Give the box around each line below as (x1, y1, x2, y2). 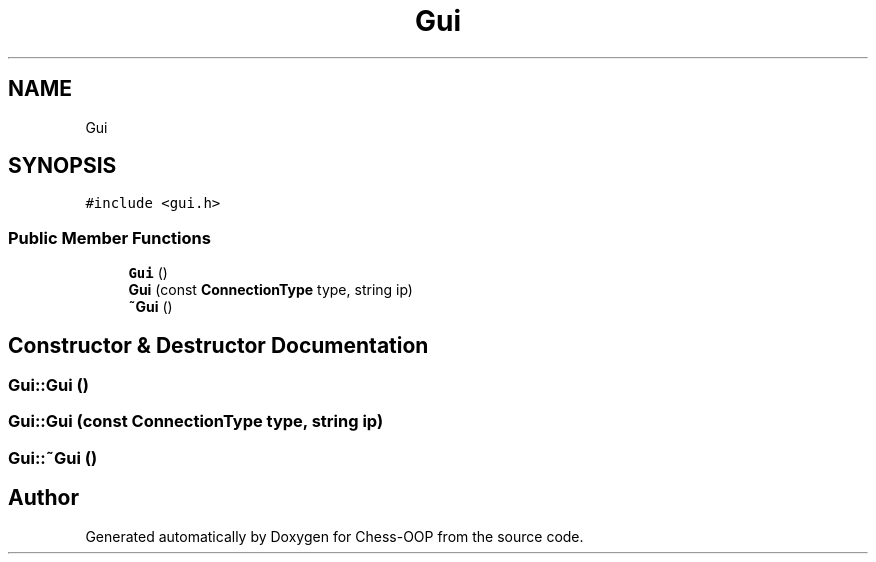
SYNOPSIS (8, 153, 117, 179)
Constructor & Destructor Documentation (8, 332, 429, 358)
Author (8, 485, 79, 511)
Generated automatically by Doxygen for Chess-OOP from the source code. (85, 527, 584, 545)
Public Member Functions (8, 227, 211, 248)
